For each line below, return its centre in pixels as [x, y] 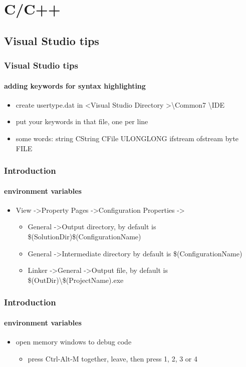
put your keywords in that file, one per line [82, 121]
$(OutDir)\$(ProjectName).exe [76, 280]
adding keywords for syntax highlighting [75, 85]
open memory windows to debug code [74, 342]
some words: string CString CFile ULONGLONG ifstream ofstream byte [127, 138]
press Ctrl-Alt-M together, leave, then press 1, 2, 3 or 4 [113, 358]
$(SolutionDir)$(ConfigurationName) [84, 236]
